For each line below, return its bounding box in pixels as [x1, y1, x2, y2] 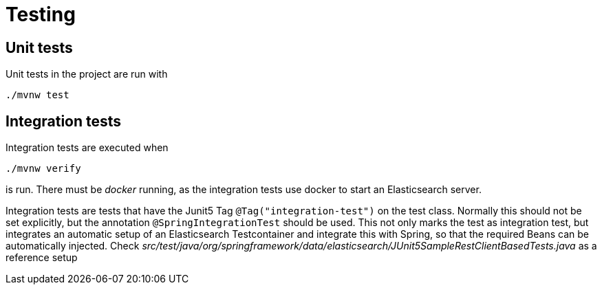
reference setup [6, 252, 78, 264]
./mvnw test [6, 89, 69, 101]
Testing [6, 3, 76, 26]
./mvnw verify [6, 163, 81, 175]
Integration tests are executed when [6, 142, 169, 154]
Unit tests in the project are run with [6, 68, 168, 80]
